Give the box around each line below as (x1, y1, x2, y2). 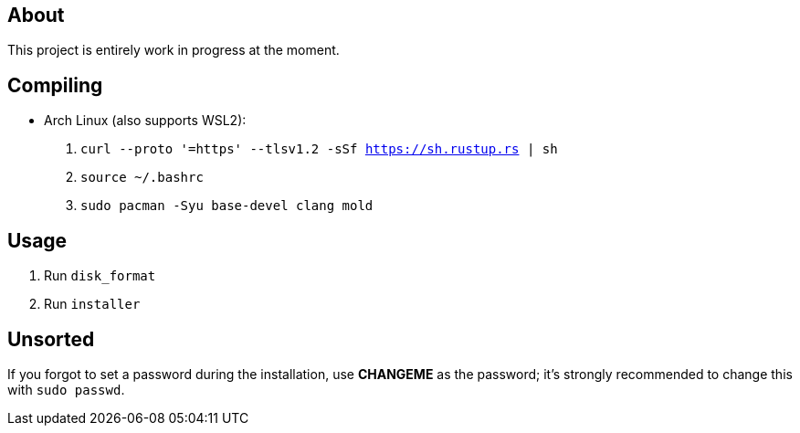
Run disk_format (44, 268, 156, 284)
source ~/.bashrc (80, 170, 204, 185)
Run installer (44, 296, 141, 312)
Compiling (7, 73, 103, 97)
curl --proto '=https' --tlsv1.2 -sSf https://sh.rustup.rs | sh (80, 142, 558, 157)
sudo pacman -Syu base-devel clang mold (80, 198, 374, 214)
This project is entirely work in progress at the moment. (7, 42, 340, 58)
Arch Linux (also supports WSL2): (44, 112, 247, 129)
